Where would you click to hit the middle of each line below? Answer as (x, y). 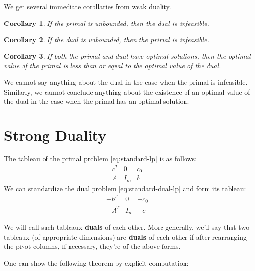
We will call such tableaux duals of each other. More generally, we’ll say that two (127, 227)
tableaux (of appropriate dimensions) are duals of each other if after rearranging (125, 236)
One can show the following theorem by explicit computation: (96, 262)
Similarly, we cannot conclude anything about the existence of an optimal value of (127, 91)
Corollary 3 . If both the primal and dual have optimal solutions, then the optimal (127, 56)
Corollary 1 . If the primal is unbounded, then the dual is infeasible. (106, 23)
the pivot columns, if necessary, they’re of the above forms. (92, 246)
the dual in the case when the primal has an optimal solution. (97, 101)
